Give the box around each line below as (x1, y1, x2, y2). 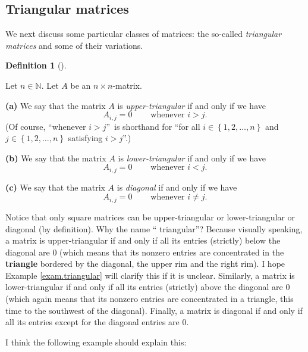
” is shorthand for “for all (106, 120, 200, 132)
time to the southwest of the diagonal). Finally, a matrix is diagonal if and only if (5, 304, 303, 316)
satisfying (68, 132, 103, 144)
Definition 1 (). (5, 59, 67, 71)
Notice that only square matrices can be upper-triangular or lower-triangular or (5, 210, 296, 223)
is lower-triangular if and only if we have (118, 151, 266, 164)
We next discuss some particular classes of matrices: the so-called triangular (5, 27, 282, 40)
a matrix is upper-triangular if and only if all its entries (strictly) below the (5, 234, 281, 247)
